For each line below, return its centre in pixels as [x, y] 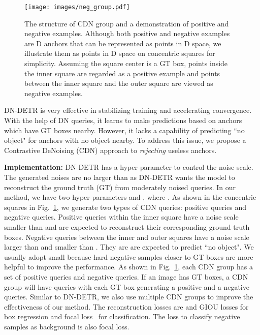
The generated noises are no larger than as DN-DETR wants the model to [120, 177]
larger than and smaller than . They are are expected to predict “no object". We [129, 247]
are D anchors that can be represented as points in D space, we [123, 43]
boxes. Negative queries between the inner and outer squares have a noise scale [127, 237]
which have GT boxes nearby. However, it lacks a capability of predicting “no [124, 130]
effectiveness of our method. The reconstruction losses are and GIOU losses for [126, 306]
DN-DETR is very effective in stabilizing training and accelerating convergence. [128, 110]
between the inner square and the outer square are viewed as [119, 83]
